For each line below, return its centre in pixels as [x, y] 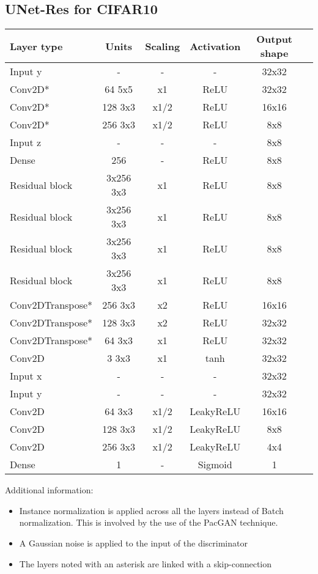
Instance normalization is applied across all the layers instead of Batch [151, 510]
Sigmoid [215, 465]
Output [275, 39]
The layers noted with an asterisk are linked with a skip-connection [146, 563]
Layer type [36, 46]
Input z [26, 142]
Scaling [163, 46]
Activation [215, 46]
